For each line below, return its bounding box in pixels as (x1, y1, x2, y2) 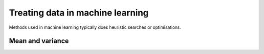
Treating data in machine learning (9, 7, 149, 18)
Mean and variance (9, 37, 69, 45)
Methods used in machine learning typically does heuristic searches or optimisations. (9, 24, 181, 30)
